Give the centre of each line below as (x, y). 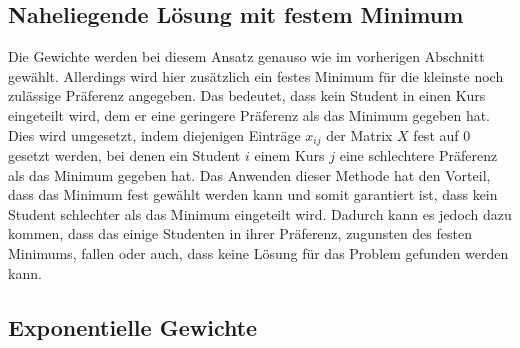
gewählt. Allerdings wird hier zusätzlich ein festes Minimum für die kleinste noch (256, 75)
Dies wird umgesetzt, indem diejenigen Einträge (154, 134)
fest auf (436, 134)
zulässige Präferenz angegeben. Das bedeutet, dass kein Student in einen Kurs (247, 95)
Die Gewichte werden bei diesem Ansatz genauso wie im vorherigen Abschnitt (246, 56)
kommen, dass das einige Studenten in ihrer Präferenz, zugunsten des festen (240, 233)
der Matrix (359, 134)
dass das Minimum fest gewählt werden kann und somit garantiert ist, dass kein (253, 194)
